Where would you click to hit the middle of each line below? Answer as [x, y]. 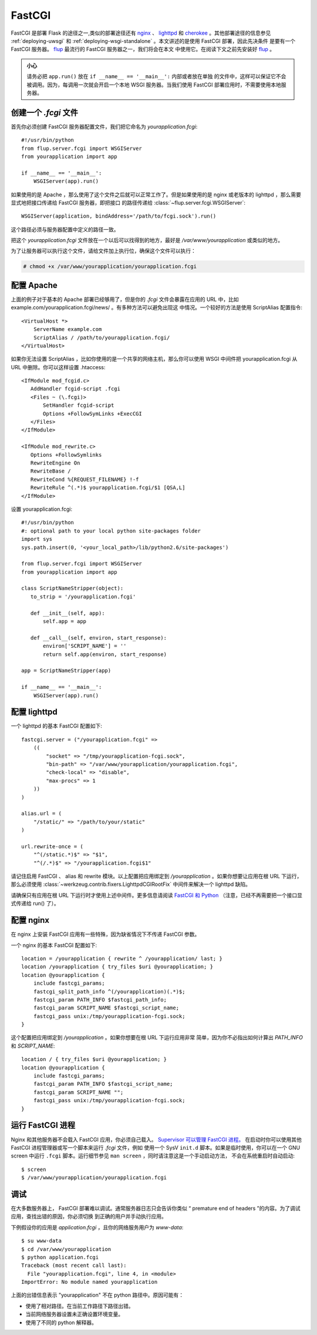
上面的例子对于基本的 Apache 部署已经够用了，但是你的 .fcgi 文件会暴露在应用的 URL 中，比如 [125, 299]
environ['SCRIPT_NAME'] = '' [85, 646]
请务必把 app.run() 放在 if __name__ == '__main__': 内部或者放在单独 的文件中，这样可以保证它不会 [156, 76]
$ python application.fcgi [60, 1257]
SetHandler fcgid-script [79, 405]
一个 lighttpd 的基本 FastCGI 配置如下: [56, 726]
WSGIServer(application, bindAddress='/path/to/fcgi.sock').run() [119, 216]
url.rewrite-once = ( [52, 846]
